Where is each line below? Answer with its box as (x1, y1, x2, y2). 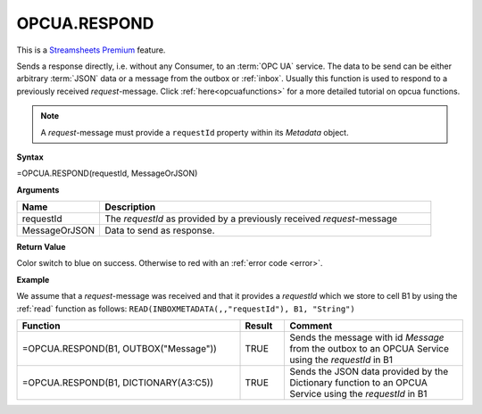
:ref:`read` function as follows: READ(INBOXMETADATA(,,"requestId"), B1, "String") (16, 303, 356, 314)
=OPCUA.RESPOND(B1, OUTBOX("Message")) (21, 343, 218, 355)
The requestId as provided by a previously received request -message (104, 212, 397, 225)
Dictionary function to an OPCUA (289, 377, 428, 389)
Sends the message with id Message (289, 331, 445, 344)
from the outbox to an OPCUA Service (289, 343, 450, 355)
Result (245, 319, 273, 332)
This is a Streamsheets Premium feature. (16, 45, 166, 55)
